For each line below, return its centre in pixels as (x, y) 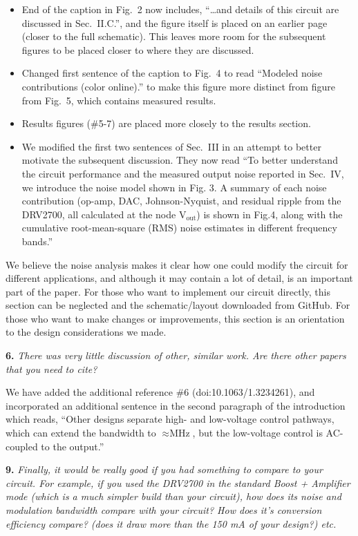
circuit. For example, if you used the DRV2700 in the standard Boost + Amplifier (178, 482)
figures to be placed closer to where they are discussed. (138, 49)
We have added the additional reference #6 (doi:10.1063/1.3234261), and (160, 392)
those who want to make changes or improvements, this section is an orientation (175, 318)
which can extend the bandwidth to (81, 433)
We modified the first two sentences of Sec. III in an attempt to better (171, 146)
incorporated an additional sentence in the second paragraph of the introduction (176, 405)
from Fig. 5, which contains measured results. (119, 100)
